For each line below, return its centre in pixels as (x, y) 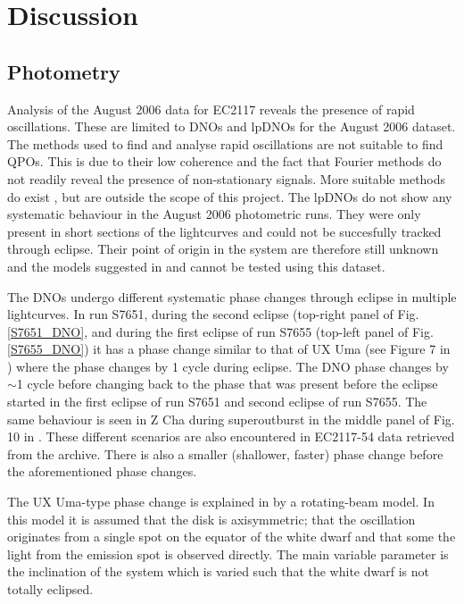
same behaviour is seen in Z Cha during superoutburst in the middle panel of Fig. (231, 419)
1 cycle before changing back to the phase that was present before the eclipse (227, 384)
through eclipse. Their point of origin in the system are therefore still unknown (223, 249)
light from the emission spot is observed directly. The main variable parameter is (228, 554)
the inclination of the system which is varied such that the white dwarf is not (218, 571)
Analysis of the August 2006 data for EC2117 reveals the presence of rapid (211, 109)
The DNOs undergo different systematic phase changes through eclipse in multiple (232, 296)
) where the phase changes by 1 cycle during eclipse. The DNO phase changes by (228, 366)
